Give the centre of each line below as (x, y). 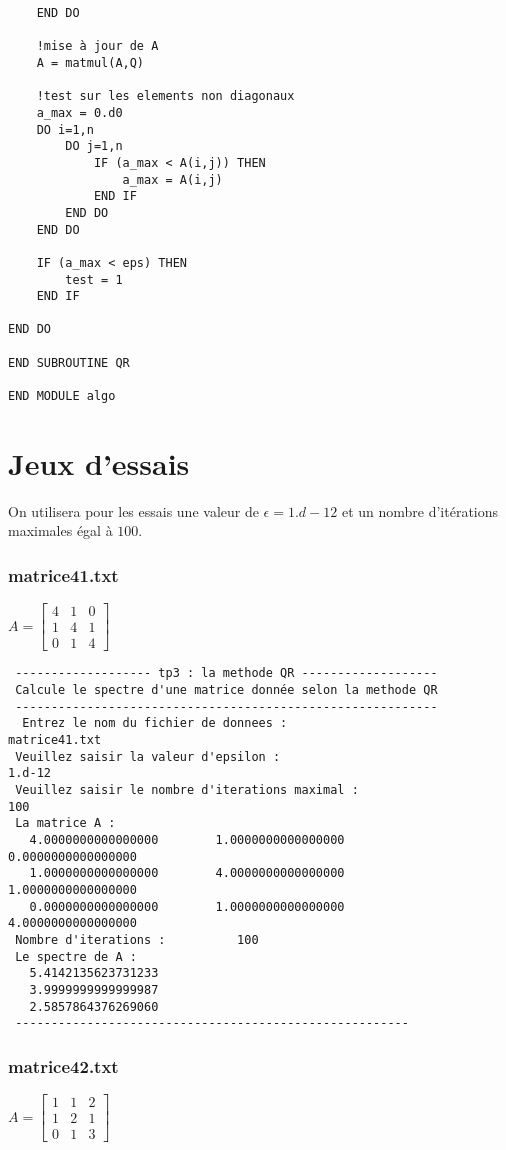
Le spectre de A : (76, 956)
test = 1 (94, 279)
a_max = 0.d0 (79, 112)
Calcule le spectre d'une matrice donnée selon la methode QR (226, 690)
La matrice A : (65, 823)
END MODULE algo (62, 396)
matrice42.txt (63, 1065)
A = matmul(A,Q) (90, 62)
